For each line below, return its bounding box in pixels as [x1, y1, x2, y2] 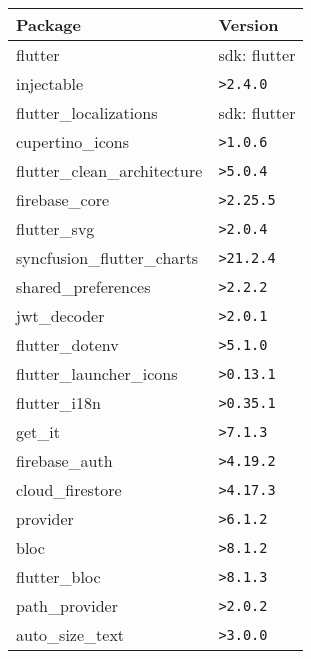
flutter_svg [16, 217, 95, 240]
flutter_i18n [16, 391, 101, 414]
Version [218, 13, 279, 36]
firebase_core [16, 188, 110, 211]
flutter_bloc [16, 565, 101, 588]
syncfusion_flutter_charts [16, 246, 199, 269]
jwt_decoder [16, 304, 105, 327]
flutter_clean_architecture [16, 159, 203, 182]
